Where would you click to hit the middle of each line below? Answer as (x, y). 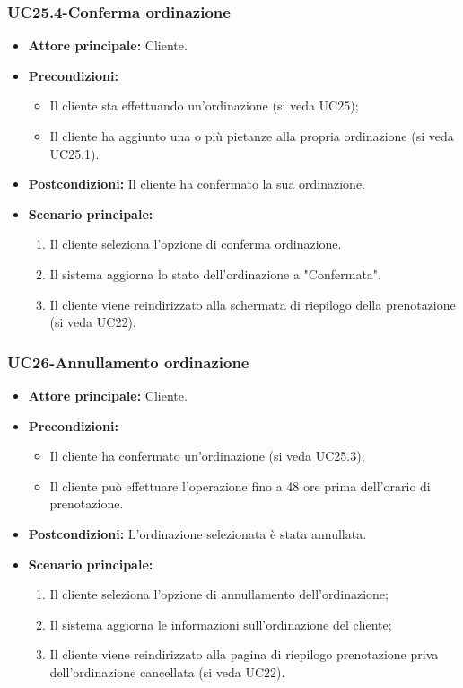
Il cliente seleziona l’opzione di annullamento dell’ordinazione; (219, 594)
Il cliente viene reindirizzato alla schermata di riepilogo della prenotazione (253, 304)
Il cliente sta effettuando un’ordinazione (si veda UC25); (204, 106)
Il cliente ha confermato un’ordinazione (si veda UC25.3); (207, 456)
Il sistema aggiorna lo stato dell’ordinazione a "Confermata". (215, 273)
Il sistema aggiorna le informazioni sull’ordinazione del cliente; (221, 624)
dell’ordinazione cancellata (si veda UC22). (167, 671)
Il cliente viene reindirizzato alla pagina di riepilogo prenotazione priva (244, 654)
